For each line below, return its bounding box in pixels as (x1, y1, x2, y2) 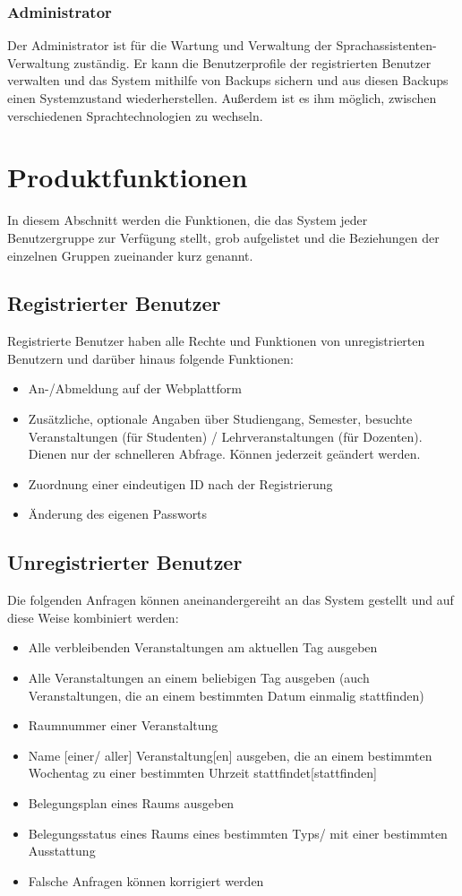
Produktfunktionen (7, 159, 248, 195)
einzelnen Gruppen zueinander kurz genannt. (7, 246, 253, 264)
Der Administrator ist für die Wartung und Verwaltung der (7, 36, 332, 55)
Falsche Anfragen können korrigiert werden (28, 871, 264, 890)
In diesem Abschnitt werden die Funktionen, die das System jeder (7, 211, 368, 229)
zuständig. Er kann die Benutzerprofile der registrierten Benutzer (73, 53, 432, 72)
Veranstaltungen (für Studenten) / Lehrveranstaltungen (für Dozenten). (28, 426, 423, 445)
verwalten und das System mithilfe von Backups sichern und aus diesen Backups (7, 71, 449, 90)
